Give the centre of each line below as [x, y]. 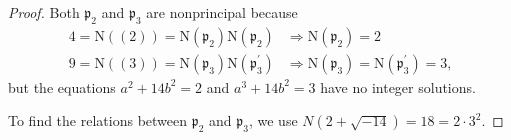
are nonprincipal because [222, 12]
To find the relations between [98, 120]
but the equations [62, 86]
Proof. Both [44, 12]
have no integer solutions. [398, 86]
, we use [273, 120]
